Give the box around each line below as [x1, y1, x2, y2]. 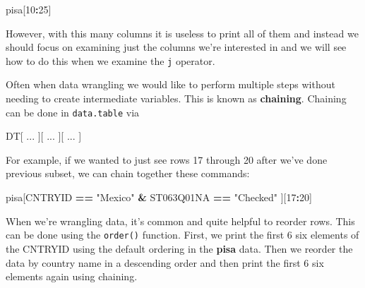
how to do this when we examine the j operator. [6, 53, 215, 68]
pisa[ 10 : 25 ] [6, 2, 52, 16]
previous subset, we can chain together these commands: [6, 166, 250, 181]
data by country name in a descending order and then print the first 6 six [6, 255, 324, 270]
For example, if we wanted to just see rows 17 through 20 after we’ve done [6, 152, 328, 167]
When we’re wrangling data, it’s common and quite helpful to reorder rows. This [6, 213, 355, 228]
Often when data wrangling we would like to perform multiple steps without [6, 77, 335, 92]
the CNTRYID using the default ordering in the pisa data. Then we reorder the [6, 241, 353, 256]
